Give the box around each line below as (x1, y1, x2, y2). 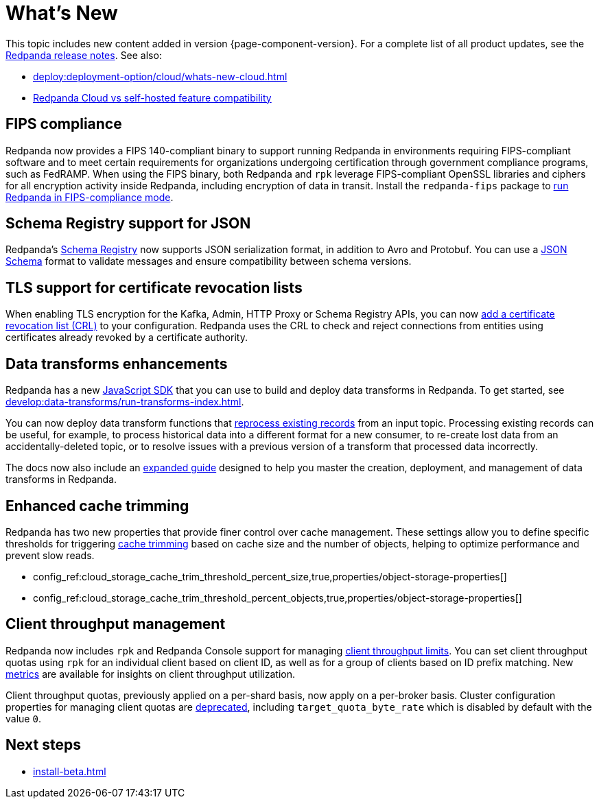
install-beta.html (33, 765, 106, 777)
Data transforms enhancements (5, 355, 228, 373)
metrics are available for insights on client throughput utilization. (5, 667, 296, 680)
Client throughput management (5, 615, 226, 633)
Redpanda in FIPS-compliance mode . (5, 191, 174, 203)
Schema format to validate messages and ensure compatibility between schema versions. (5, 255, 412, 268)
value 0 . (5, 712, 41, 724)
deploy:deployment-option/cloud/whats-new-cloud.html (33, 70, 287, 82)
